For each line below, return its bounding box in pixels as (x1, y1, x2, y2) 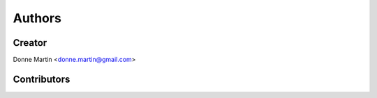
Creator (13, 37, 47, 49)
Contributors (13, 73, 71, 85)
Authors (13, 10, 62, 26)
